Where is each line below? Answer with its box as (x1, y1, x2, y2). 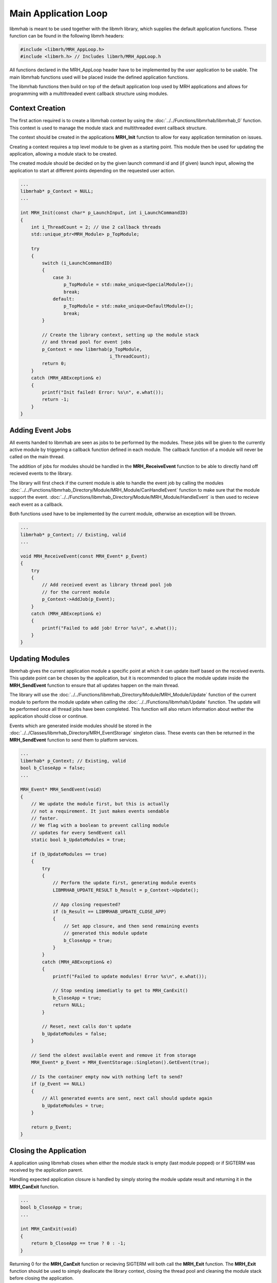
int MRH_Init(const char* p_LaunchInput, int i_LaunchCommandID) (20, 210, 188, 216)
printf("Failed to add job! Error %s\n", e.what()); (42, 625, 177, 631)
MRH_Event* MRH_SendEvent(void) (20, 787, 102, 792)
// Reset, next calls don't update (42, 1024, 132, 1029)
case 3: (52, 275, 72, 280)
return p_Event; (31, 1124, 72, 1130)
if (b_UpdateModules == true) (31, 851, 107, 857)
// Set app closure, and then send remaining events (63, 923, 199, 929)
